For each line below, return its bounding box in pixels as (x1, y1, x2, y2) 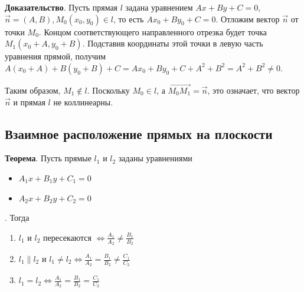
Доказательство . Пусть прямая (5, 1, 118, 13)
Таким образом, (5, 84, 61, 96)
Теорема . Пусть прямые (5, 152, 91, 164)
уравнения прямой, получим (5, 50, 106, 62)
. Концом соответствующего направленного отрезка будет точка (38, 25, 267, 38)
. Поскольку (87, 84, 130, 96)
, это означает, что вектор (207, 84, 300, 96)
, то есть (113, 12, 144, 25)
